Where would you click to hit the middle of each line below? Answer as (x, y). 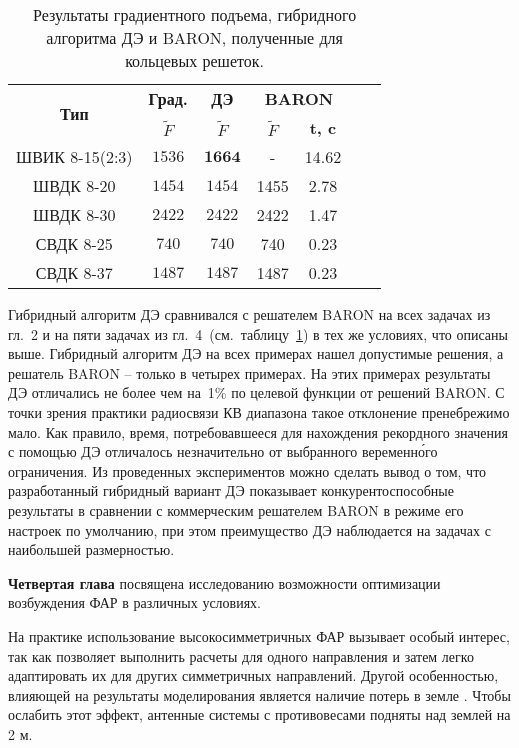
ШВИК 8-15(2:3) (74, 156)
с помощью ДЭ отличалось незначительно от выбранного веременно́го (223, 451)
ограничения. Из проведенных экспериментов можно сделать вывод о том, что (247, 470)
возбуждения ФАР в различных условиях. (135, 602)
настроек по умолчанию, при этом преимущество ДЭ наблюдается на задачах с (249, 529)
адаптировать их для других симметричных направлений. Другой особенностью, (253, 675)
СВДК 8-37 (74, 272)
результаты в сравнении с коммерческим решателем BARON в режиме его (236, 509)
